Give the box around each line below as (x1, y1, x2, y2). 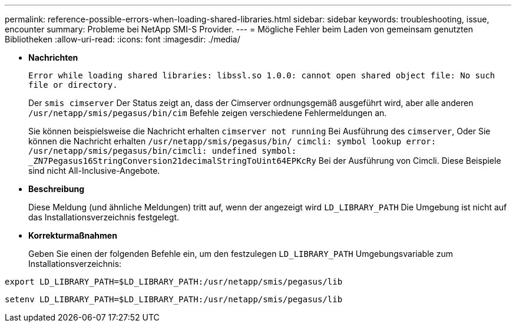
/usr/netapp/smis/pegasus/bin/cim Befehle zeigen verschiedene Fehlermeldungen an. (28, 108, 387, 118)
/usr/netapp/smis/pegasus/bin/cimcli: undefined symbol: (28, 146, 297, 156)
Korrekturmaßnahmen (28, 230, 117, 240)
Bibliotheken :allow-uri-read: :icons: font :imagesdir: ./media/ (5, 34, 240, 44)
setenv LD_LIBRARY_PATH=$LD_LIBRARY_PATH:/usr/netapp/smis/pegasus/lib (5, 295, 343, 304)
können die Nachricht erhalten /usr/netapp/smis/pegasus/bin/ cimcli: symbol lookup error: (28, 136, 436, 146)
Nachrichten (28, 52, 78, 62)
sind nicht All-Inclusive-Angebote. (28, 166, 160, 176)
